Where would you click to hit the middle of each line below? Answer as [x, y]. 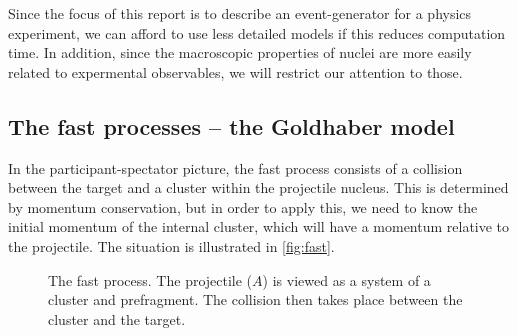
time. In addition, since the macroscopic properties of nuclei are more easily [240, 52]
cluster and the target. [117, 318]
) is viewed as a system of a [346, 279]
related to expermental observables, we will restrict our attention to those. [235, 71]
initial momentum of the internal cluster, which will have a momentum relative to [259, 226]
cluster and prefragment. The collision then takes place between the [255, 299]
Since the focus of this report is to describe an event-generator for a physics [240, 13]
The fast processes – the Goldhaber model [231, 125]
